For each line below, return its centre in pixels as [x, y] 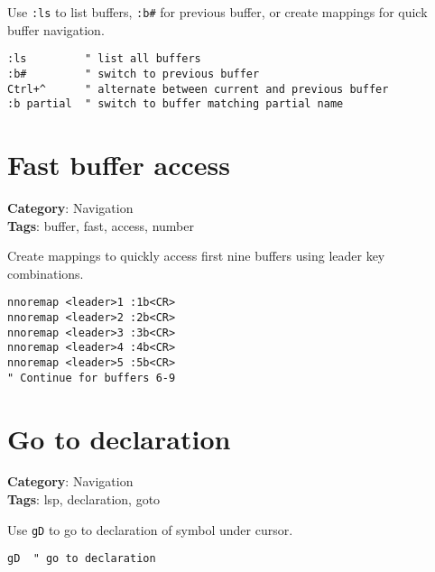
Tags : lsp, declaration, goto [84, 499]
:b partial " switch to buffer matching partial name [176, 104]
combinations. [46, 273]
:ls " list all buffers [104, 59]
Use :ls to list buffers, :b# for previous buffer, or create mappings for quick [217, 12]
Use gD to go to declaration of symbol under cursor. [150, 529]
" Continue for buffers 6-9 [92, 378]
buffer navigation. [56, 29]
